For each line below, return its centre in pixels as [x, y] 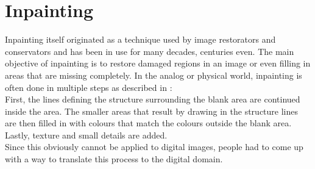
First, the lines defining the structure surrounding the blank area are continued [153, 99]
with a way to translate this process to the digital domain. [114, 159]
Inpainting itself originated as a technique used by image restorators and [140, 39]
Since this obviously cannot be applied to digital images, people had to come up [154, 147]
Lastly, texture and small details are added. [86, 135]
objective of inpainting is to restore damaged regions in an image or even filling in [158, 63]
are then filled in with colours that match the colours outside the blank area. [148, 123]
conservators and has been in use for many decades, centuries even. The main [150, 51]
